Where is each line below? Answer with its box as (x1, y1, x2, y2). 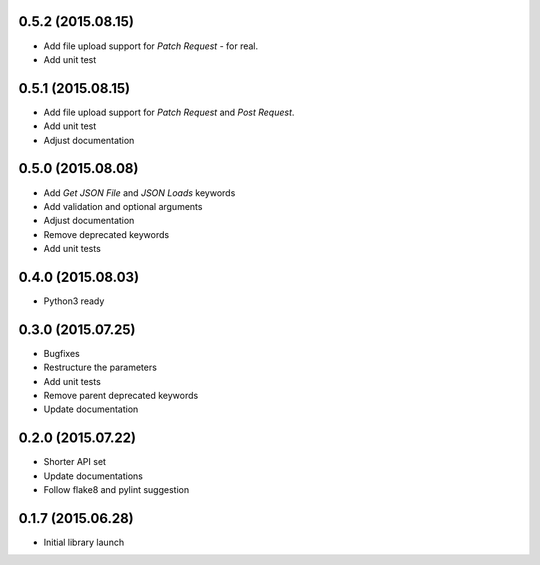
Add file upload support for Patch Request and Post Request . (43, 106, 295, 118)
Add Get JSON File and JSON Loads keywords (43, 186, 236, 199)
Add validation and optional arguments (43, 200, 203, 212)
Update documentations (43, 470, 144, 482)
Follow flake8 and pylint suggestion (43, 484, 190, 496)
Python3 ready (43, 295, 105, 307)
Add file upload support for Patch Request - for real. (43, 40, 259, 52)
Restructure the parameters (43, 361, 157, 374)
